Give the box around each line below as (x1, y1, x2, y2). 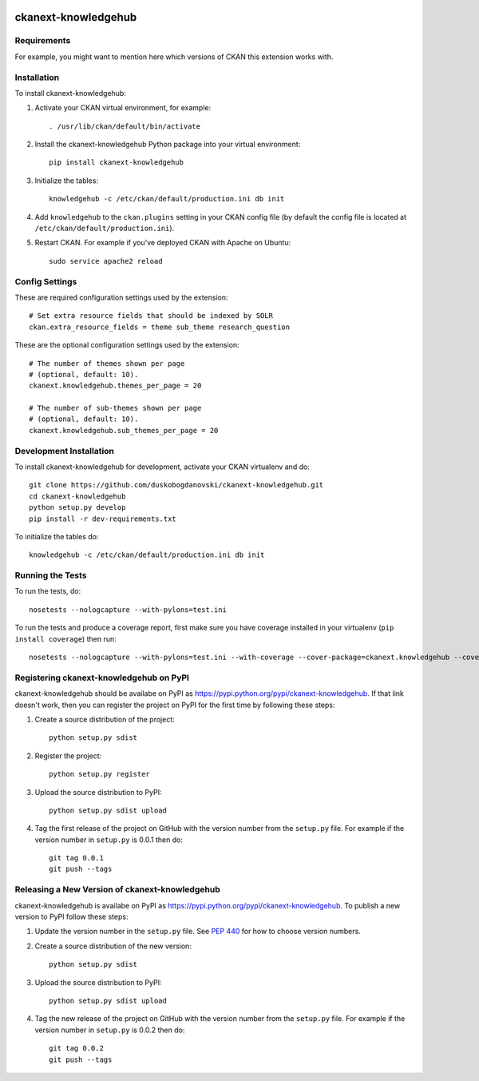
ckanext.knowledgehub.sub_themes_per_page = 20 (29, 426, 219, 435)
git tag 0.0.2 (49, 1043, 104, 1053)
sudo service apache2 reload (49, 256, 163, 265)
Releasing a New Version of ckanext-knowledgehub (14, 884, 220, 895)
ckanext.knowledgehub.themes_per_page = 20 (29, 381, 202, 391)
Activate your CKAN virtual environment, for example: (34, 103, 212, 113)
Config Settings (14, 276, 77, 287)
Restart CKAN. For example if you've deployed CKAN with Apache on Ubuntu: (34, 238, 291, 248)
